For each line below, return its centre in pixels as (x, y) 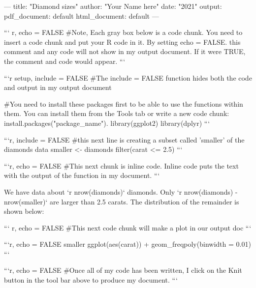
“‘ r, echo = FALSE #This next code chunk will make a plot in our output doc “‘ (128, 227)
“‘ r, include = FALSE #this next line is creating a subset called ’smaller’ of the (124, 139)
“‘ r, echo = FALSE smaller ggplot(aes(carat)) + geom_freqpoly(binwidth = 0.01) (128, 244)
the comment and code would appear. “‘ (65, 61)
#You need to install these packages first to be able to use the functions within (124, 103)
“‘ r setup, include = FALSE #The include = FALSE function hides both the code (128, 77)
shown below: (24, 211)
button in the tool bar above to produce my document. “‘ (91, 280)
